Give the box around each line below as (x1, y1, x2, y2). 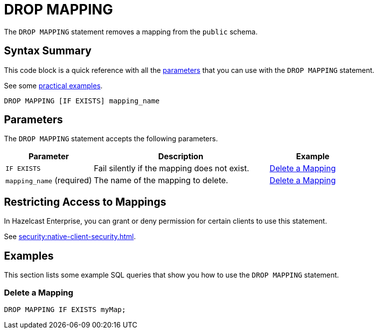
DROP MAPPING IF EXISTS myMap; (4, 305, 126, 314)
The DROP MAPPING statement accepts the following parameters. (4, 134, 218, 143)
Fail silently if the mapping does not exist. (94, 163, 249, 174)
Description (158, 151, 203, 162)
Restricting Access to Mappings (4, 195, 167, 208)
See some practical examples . (4, 81, 103, 90)
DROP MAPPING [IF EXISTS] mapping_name (4, 96, 160, 105)
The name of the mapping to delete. (94, 175, 228, 186)
